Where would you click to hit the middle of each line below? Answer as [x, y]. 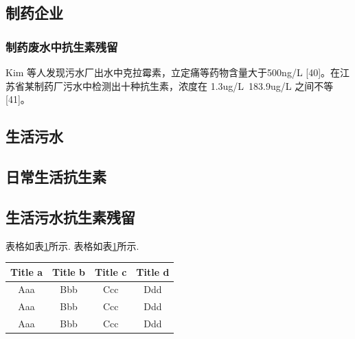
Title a [26, 271]
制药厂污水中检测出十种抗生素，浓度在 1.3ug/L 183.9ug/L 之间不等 [184, 85]
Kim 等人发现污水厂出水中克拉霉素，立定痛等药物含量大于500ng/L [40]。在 [173, 72]
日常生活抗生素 [56, 176]
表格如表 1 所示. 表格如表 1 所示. [72, 245]
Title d [153, 271]
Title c [111, 271]
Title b [69, 271]
